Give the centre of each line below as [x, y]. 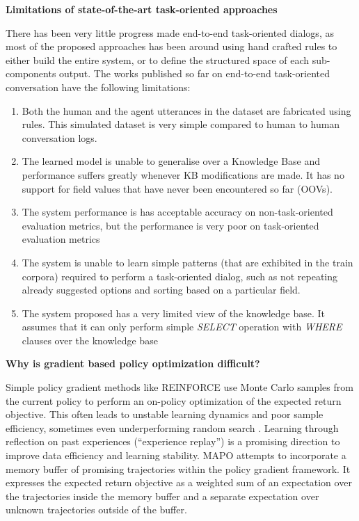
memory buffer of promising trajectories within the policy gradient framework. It [178, 468]
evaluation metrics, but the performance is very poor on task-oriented [170, 225]
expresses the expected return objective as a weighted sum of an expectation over [179, 482]
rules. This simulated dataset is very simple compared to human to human [181, 124]
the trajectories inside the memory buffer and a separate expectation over [162, 496]
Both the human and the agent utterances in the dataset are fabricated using [186, 110]
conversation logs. [59, 137]
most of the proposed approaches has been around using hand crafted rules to [171, 46]
